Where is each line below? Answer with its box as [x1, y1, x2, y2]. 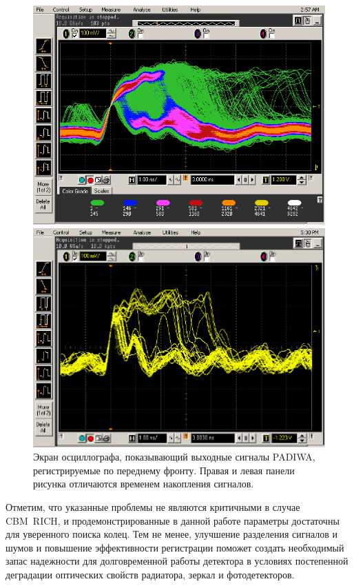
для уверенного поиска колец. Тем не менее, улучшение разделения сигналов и [6, 527, 338, 541]
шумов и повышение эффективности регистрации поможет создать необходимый [6, 540, 344, 554]
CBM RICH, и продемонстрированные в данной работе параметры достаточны [6, 513, 340, 527]
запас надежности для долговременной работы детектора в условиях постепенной [6, 554, 348, 568]
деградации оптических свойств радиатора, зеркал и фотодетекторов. [6, 567, 295, 581]
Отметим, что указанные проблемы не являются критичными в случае [6, 499, 300, 514]
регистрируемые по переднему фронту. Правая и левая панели [33, 463, 295, 477]
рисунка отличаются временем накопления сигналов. [33, 476, 254, 491]
